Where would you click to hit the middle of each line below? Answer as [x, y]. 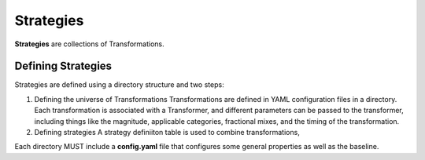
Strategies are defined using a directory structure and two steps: [119, 85]
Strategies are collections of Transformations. [89, 44]
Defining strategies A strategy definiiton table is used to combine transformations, [167, 133]
